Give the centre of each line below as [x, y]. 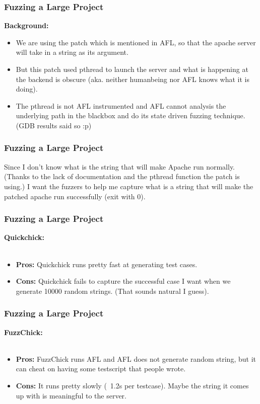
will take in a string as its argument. [72, 52]
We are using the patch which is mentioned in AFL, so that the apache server [136, 42]
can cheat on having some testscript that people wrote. [101, 369]
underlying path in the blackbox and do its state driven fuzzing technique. [131, 115]
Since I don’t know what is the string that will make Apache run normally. [120, 166]
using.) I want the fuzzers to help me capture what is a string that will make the [129, 186]
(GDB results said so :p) [54, 125]
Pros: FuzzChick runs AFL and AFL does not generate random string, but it [136, 358]
